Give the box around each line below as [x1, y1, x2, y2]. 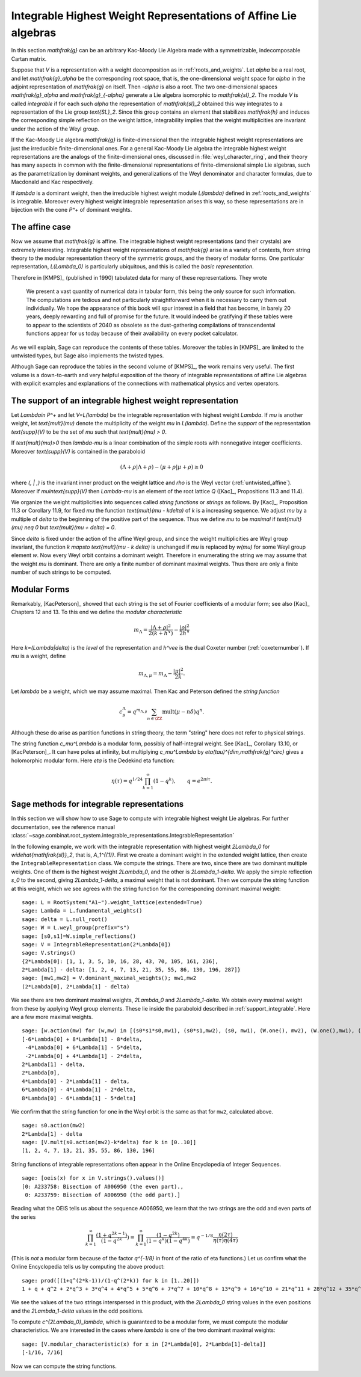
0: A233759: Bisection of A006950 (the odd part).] [25, 1192, 180, 1198]
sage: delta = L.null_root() [22, 916, 108, 923]
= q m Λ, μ [127, 707, 147, 715]
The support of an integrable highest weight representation [11, 395, 239, 405]
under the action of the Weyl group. [11, 125, 99, 132]
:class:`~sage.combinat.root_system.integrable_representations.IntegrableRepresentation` [11, 832, 235, 839]
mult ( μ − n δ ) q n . [162, 707, 205, 715]
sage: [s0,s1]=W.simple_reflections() [22, 932, 137, 940]
